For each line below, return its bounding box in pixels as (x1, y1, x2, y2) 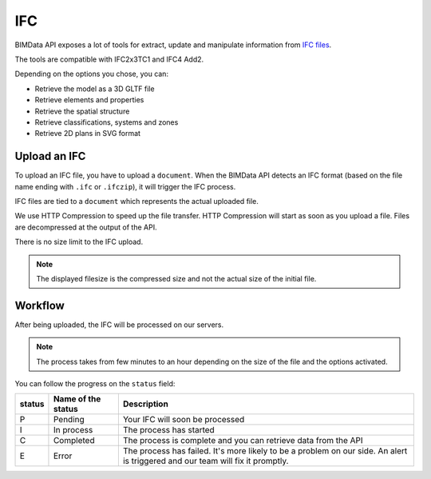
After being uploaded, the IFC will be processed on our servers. (14, 320, 223, 329)
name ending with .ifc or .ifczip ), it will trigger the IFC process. (14, 182, 236, 191)
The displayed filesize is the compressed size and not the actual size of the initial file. (36, 273, 317, 283)
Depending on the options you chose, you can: (14, 69, 169, 79)
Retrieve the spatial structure (34, 106, 130, 116)
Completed (53, 435, 95, 446)
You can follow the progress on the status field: (14, 379, 176, 388)
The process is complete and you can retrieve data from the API (122, 435, 363, 446)
